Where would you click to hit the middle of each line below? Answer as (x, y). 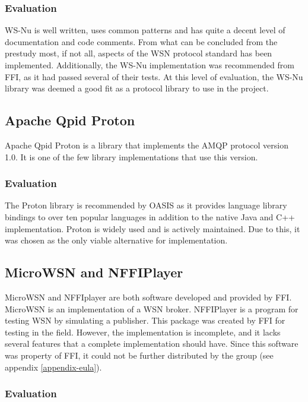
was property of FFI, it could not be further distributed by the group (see (139, 355)
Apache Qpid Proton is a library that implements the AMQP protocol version (147, 145)
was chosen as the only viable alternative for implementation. (116, 240)
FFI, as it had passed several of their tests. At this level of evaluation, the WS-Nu (154, 76)
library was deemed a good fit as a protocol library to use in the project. (137, 88)
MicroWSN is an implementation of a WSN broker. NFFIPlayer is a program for (152, 308)
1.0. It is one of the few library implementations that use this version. (131, 156)
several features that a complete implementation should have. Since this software (152, 344)
